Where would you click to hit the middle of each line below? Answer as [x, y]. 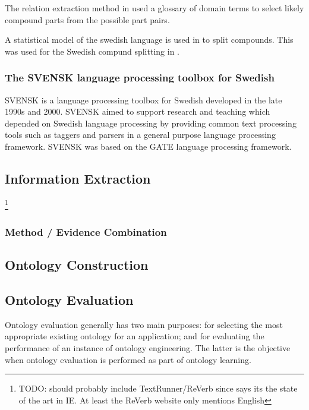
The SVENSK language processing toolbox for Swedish [140, 78]
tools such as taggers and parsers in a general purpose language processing [140, 135]
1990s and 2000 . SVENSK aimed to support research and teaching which [138, 111]
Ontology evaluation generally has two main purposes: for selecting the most [144, 324]
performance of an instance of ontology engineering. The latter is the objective [148, 348]
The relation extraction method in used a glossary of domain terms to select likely [154, 8]
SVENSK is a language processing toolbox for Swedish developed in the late [144, 100]
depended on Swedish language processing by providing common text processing [151, 123]
